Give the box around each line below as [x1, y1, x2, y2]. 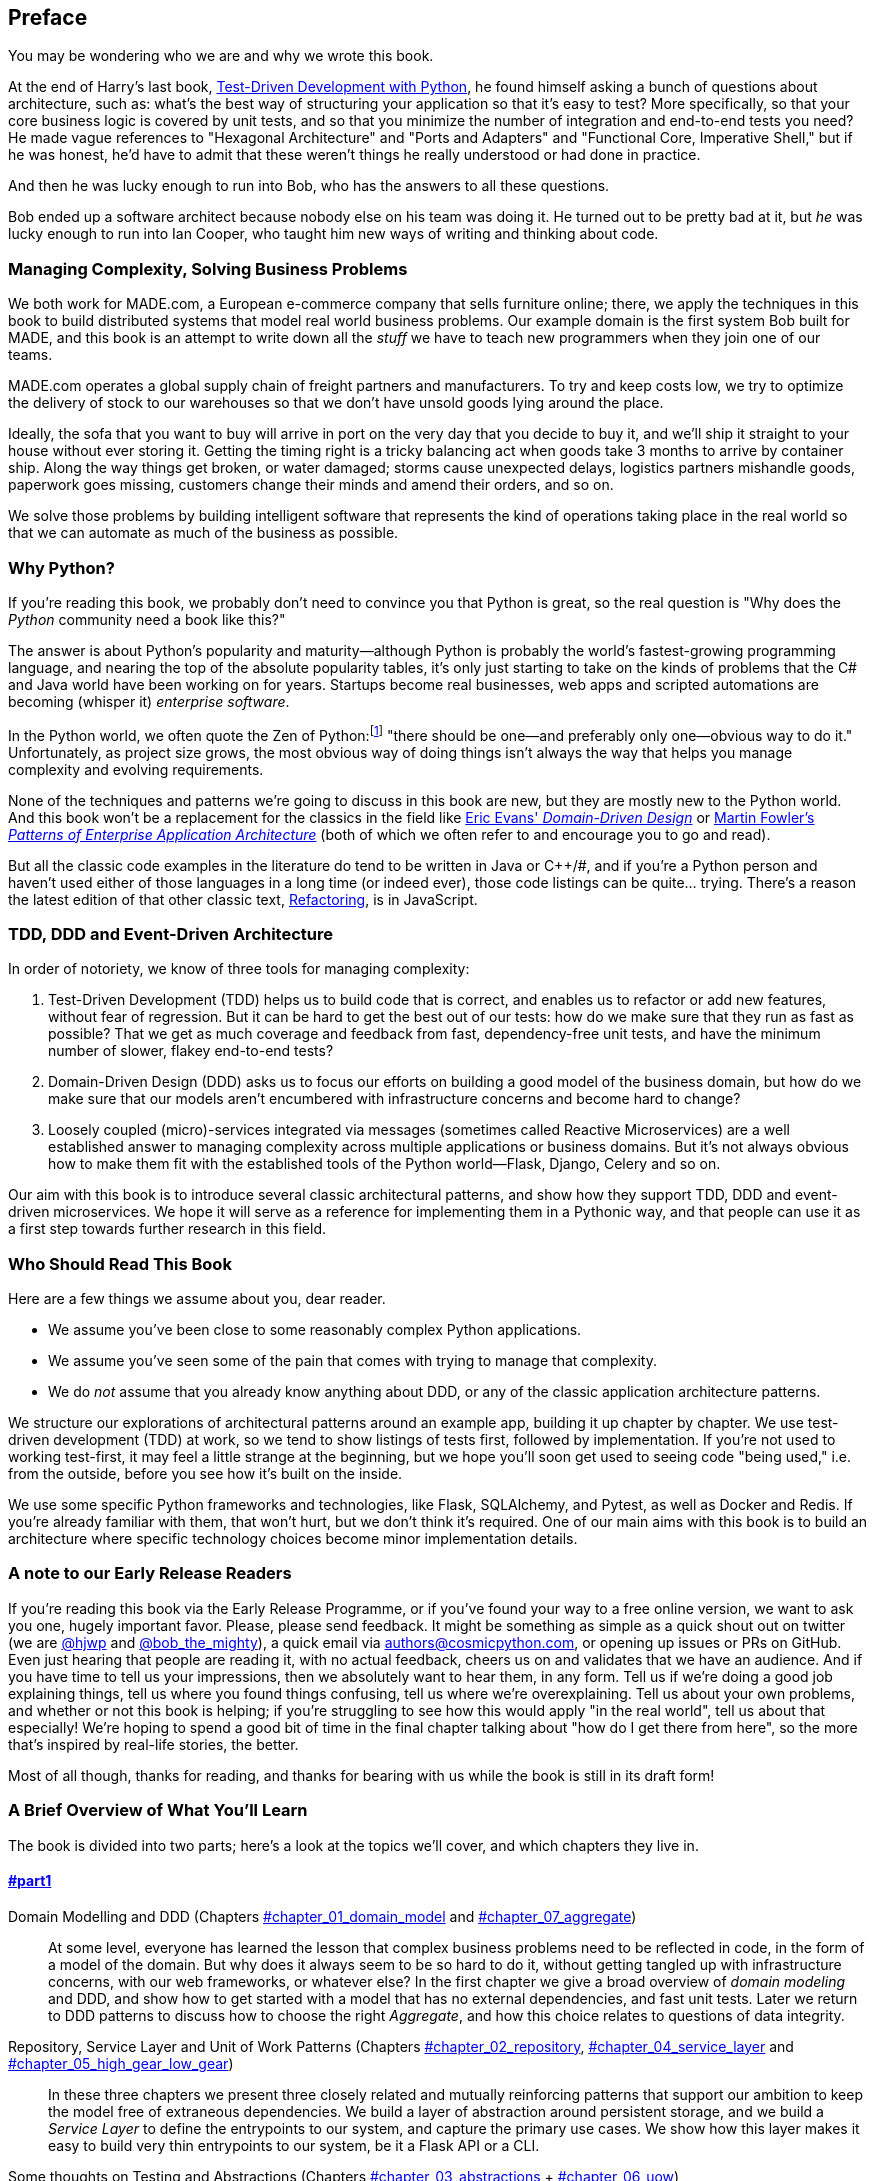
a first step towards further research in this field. [8, 1220, 326, 1238]
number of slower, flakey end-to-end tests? [48, 1042, 334, 1060]
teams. [8, 346, 53, 364]
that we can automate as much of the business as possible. [8, 524, 399, 542]
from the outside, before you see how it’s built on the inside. [8, 1465, 403, 1483]
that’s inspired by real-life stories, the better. [8, 1735, 299, 1753]
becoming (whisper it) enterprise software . [8, 692, 290, 710]
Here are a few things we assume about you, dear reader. [8, 1290, 386, 1308]
